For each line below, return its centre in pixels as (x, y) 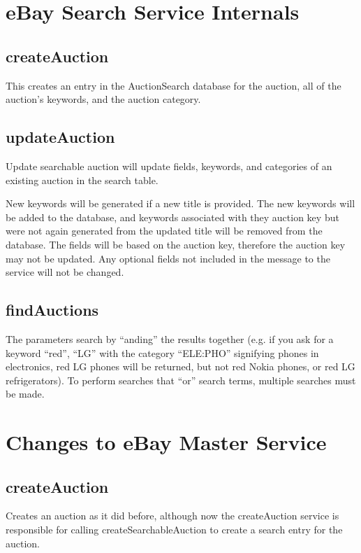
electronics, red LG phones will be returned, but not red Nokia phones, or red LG (180, 366)
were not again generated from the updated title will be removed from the (164, 231)
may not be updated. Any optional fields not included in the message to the (168, 258)
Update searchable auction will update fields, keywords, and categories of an (169, 166)
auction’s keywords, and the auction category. (103, 99)
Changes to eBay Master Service (166, 442)
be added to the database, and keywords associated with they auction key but (172, 217)
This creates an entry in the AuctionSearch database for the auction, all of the (174, 85)
